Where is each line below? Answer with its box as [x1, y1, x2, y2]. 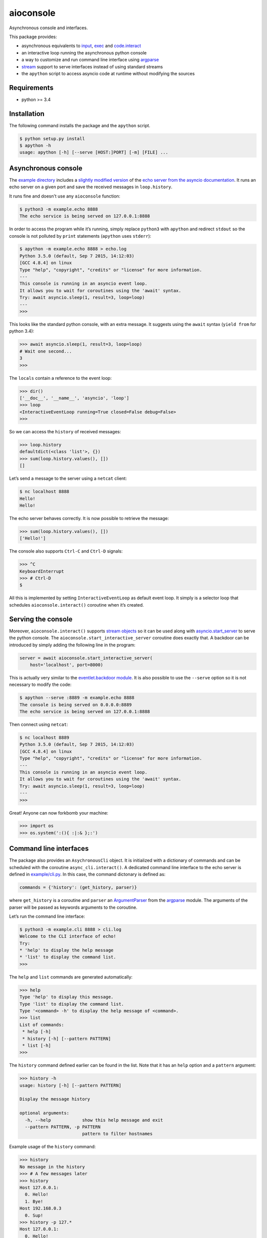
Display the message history [19, 1096, 90, 1102]
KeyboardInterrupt [19, 568, 64, 574]
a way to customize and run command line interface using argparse [21, 57, 159, 63]
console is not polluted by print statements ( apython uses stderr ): [9, 233, 152, 239]
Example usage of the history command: [9, 1144, 96, 1150]
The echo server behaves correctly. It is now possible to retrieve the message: [9, 515, 169, 521]
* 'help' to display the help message [19, 947, 114, 953]
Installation [9, 109, 44, 118]
